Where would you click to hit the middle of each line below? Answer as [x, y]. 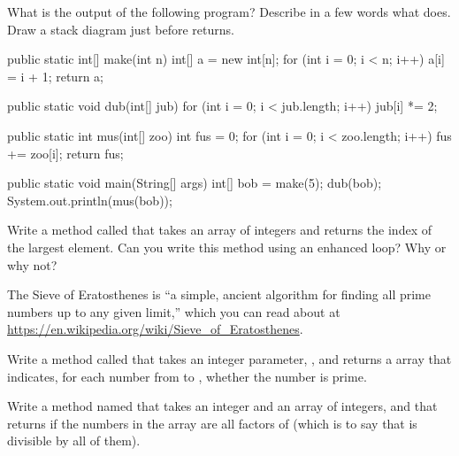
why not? [32, 264]
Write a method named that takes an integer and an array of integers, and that [222, 406]
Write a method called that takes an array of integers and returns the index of [219, 230]
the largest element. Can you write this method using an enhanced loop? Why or [227, 247]
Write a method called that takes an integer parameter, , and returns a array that [229, 358]
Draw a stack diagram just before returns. [121, 29]
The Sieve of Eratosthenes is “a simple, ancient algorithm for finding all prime [219, 294]
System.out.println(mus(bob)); [90, 200]
